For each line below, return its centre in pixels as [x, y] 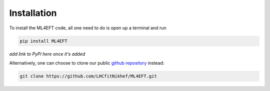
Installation [33, 13]
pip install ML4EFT [43, 41]
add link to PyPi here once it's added [47, 54]
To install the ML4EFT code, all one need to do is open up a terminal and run [88, 28]
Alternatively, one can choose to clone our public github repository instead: [87, 63]
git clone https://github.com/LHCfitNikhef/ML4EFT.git [88, 76]
